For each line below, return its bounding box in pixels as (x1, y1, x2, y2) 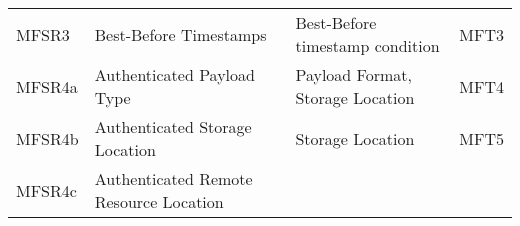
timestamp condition (295, 34, 440, 57)
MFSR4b (16, 126, 79, 150)
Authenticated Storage (94, 115, 252, 138)
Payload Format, (295, 63, 412, 86)
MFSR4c (16, 178, 77, 202)
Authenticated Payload (94, 63, 255, 86)
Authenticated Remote (94, 167, 253, 190)
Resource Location (94, 190, 224, 213)
